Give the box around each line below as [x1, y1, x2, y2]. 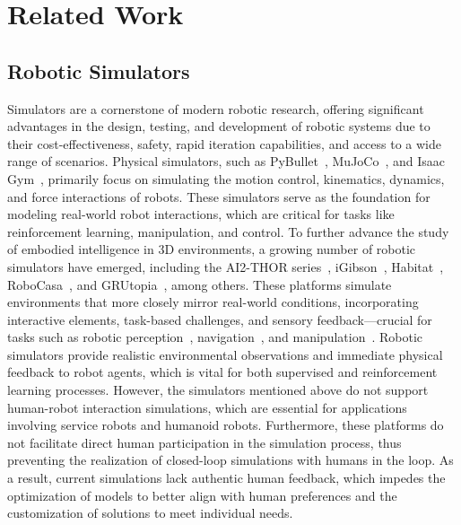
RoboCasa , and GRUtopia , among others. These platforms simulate [7, 275, 392, 293]
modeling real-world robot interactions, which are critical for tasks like [7, 205, 395, 223]
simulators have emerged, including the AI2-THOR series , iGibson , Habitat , [7, 257, 444, 276]
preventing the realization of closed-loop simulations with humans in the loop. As [7, 451, 454, 469]
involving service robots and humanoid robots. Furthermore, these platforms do [7, 416, 444, 434]
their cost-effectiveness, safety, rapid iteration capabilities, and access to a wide [7, 134, 441, 153]
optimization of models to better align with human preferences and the [7, 486, 397, 504]
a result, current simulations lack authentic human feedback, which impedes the [7, 468, 446, 487]
